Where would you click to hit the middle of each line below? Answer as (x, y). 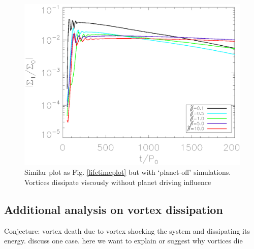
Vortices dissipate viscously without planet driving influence (118, 182)
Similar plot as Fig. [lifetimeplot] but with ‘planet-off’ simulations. (128, 172)
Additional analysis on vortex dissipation (114, 209)
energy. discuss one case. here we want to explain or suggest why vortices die (123, 241)
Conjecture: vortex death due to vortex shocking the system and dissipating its (127, 230)
